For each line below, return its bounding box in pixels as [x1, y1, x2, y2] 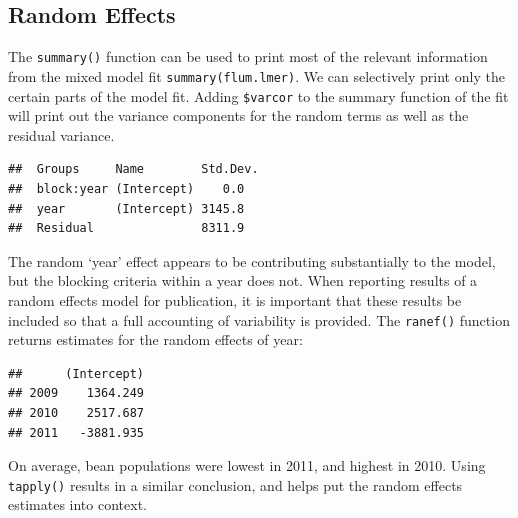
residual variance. [8, 124, 115, 145]
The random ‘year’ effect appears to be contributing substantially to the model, [8, 250, 496, 271]
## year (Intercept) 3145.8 [8, 201, 245, 216]
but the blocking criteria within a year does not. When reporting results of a [8, 270, 478, 291]
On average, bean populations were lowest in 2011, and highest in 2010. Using [8, 455, 486, 476]
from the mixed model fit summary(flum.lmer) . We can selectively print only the [8, 65, 505, 86]
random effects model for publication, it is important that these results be [8, 289, 462, 310]
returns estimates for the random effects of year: [8, 329, 303, 350]
